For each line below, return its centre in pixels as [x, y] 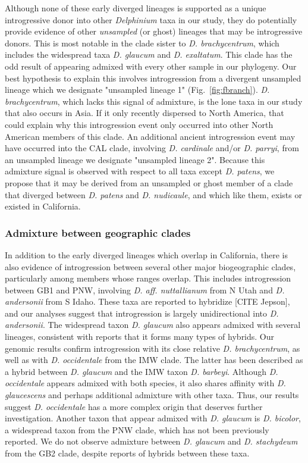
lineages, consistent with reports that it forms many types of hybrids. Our [140, 337]
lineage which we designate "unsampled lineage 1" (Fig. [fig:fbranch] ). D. [137, 90]
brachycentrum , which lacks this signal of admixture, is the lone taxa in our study [154, 101]
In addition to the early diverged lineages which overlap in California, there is [146, 254]
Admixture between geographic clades [98, 232]
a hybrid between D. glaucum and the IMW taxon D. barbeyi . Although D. [142, 371]
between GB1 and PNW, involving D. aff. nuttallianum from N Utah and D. [145, 290]
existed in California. [43, 206]
